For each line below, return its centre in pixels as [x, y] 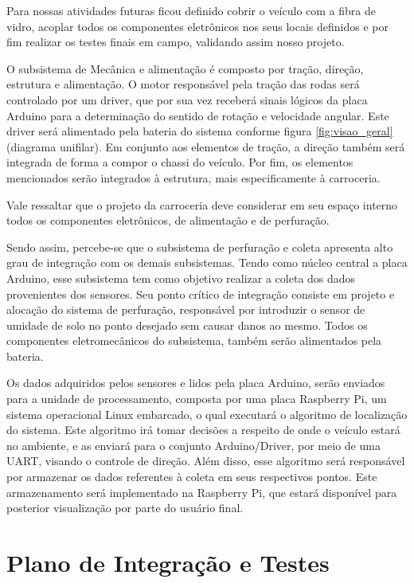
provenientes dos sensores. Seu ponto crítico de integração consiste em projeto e [201, 293]
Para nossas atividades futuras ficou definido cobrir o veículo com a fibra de [191, 10]
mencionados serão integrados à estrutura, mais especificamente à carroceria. [193, 177]
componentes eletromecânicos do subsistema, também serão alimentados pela [194, 340]
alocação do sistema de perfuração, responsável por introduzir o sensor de [186, 309]
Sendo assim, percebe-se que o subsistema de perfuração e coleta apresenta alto [200, 247]
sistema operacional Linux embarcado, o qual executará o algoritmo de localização [207, 414]
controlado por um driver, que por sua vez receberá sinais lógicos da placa [187, 99]
